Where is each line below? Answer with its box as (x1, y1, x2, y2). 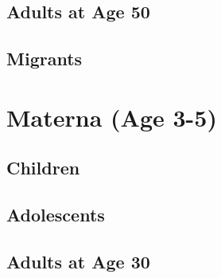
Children (6, 155, 80, 180)
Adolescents (6, 202, 105, 227)
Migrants (6, 46, 83, 71)
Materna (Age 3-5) (6, 100, 217, 133)
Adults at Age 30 (6, 249, 150, 273)
